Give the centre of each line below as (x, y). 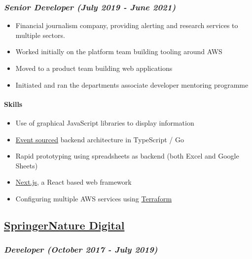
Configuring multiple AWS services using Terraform (94, 198)
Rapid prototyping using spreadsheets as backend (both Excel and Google (127, 156)
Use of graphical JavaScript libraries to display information (105, 122)
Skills (13, 104)
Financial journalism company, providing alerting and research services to (127, 25)
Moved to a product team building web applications (94, 68)
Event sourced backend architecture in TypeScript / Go (100, 139)
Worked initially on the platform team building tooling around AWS (119, 51)
